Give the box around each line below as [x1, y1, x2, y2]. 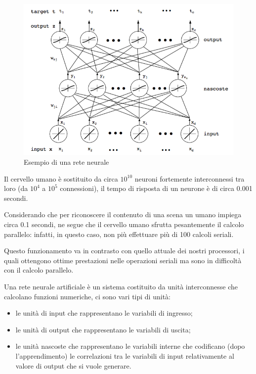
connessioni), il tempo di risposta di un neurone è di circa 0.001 [60, 183, 253, 193]
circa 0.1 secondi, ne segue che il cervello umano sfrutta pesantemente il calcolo [4, 219, 244, 229]
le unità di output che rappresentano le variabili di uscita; [15, 324, 191, 334]
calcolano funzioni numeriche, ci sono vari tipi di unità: [4, 291, 171, 301]
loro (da [4, 183, 28, 193]
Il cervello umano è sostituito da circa [4, 173, 118, 184]
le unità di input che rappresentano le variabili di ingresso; [15, 308, 193, 318]
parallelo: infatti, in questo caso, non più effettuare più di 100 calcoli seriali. [4, 229, 234, 239]
